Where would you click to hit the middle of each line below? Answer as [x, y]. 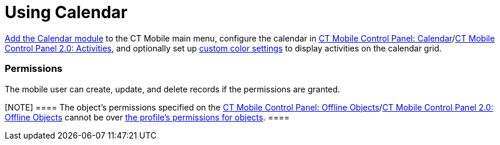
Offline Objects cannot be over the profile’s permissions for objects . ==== [147, 117]
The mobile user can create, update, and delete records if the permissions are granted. [173, 89]
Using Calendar [66, 12]
